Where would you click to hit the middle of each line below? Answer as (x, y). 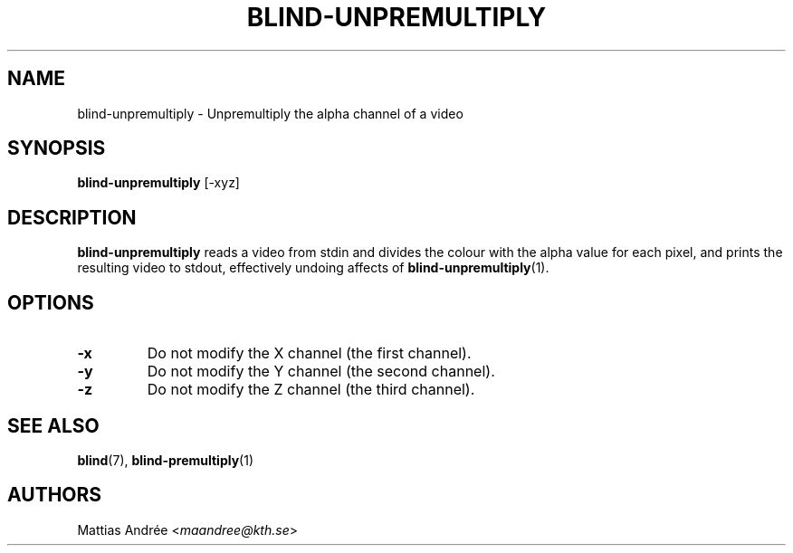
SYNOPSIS (57, 148)
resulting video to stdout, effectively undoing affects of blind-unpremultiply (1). (313, 268)
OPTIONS (51, 302)
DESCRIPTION (72, 217)
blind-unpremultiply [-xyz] (158, 183)
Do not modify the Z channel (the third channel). (311, 390)
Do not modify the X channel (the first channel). (309, 353)
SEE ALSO (53, 425)
